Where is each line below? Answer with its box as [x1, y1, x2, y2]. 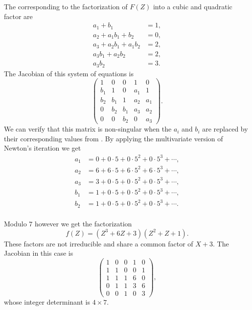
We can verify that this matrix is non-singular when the [4, 124, 172, 134]
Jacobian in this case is [4, 248, 73, 258]
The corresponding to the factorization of [4, 1, 128, 11]
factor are [4, 11, 33, 21]
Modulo [4, 218, 27, 228]
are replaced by [202, 124, 248, 134]
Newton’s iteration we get [4, 143, 81, 153]
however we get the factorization [35, 218, 132, 228]
